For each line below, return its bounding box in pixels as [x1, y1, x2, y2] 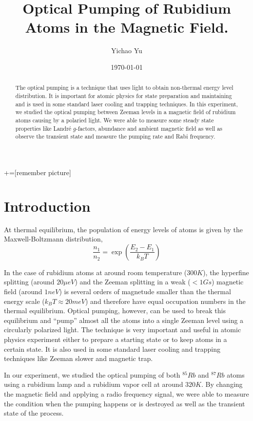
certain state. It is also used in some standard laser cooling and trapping [4, 343, 221, 354]
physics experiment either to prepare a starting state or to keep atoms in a [4, 334, 227, 344]
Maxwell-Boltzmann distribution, [4, 234, 103, 244]
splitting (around [4, 277, 55, 287]
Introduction [4, 196, 91, 216]
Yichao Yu [111, 45, 142, 56]
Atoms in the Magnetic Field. [25, 17, 229, 37]
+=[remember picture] [4, 167, 71, 177]
